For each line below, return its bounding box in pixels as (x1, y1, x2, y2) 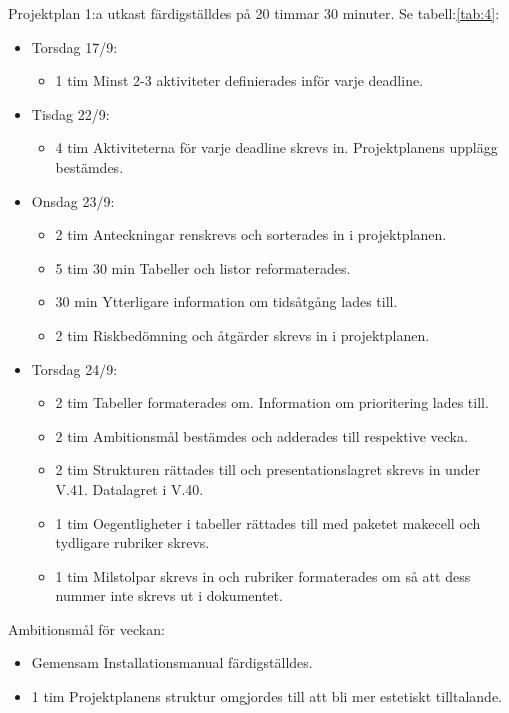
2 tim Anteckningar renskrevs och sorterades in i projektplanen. (55, 224, 447, 245)
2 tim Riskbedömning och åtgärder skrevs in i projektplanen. (55, 324, 430, 345)
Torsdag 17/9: (31, 36, 118, 57)
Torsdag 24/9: (31, 358, 118, 379)
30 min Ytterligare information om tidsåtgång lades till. (55, 291, 398, 312)
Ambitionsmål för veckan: (8, 618, 165, 639)
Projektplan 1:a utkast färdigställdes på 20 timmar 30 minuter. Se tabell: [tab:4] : (8, 3, 500, 23)
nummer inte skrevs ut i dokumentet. (55, 585, 283, 606)
